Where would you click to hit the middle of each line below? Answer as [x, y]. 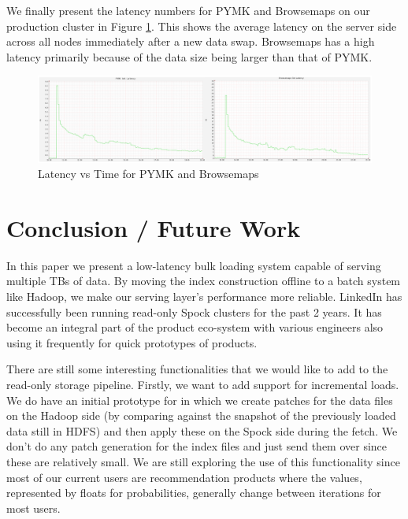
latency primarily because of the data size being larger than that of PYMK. [189, 56]
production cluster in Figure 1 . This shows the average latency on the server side [202, 26]
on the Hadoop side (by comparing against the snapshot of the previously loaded [201, 415]
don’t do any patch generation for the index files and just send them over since [197, 446]
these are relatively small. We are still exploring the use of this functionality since [203, 461]
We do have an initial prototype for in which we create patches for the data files [200, 400]
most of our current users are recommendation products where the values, [184, 477]
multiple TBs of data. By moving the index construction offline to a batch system [204, 281]
